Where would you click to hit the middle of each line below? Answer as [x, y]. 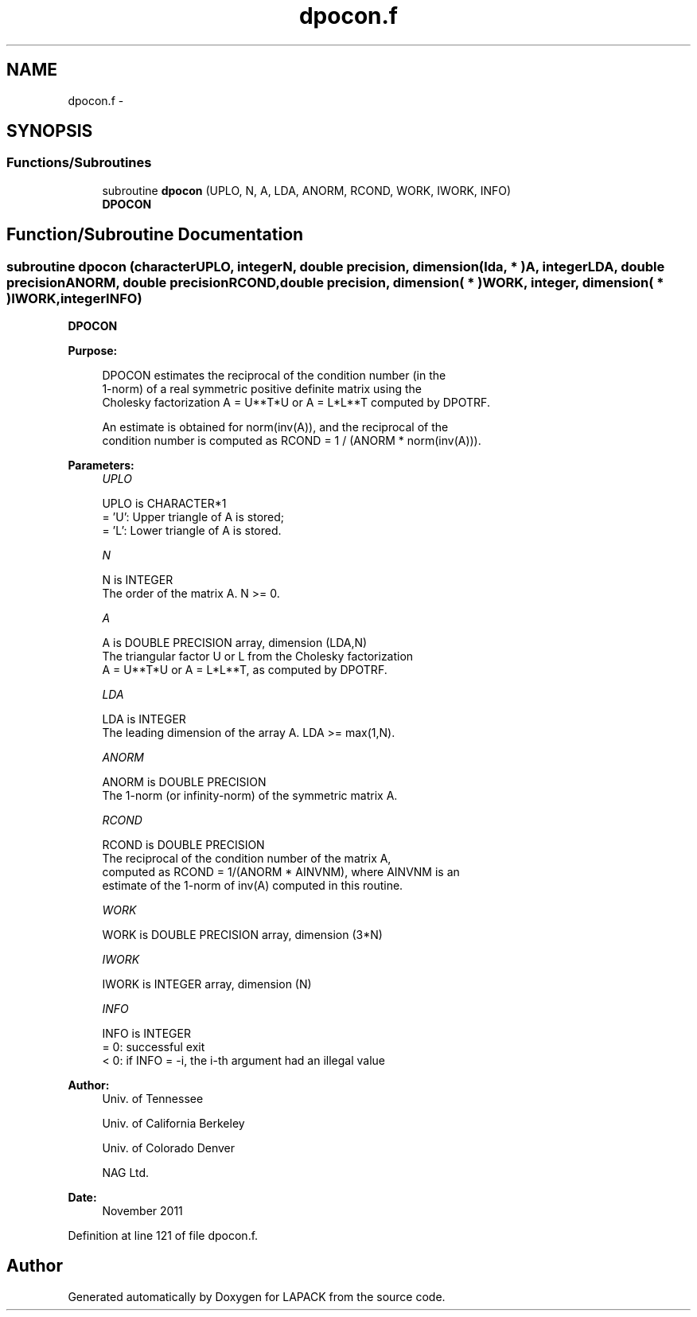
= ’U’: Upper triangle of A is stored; [193, 517]
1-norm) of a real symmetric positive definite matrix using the [262, 389]
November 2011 [142, 1211]
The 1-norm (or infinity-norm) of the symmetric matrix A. [250, 796]
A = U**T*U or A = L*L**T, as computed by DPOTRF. [245, 670]
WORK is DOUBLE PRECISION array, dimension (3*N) [242, 935]
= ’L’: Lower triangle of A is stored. [192, 531]
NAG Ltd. [126, 1173]
